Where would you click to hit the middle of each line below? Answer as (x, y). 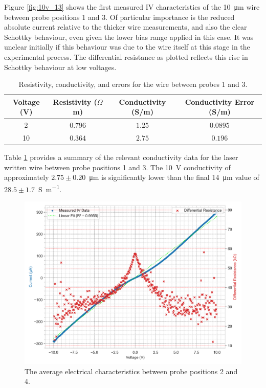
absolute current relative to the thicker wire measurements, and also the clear (126, 27)
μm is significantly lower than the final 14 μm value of (174, 177)
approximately (27, 177)
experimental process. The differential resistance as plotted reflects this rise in (126, 56)
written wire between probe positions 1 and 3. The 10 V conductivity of (117, 167)
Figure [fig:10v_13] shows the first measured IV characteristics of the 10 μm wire (132, 7)
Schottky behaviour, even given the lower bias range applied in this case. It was (129, 37)
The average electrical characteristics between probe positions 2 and (131, 371)
